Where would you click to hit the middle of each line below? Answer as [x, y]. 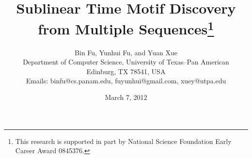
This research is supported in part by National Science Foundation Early [123, 141]
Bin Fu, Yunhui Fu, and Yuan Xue [126, 52]
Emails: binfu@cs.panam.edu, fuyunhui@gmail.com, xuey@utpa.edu [126, 81]
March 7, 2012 [126, 97]
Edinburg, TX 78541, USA [126, 71]
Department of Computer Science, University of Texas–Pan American [126, 62]
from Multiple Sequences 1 [126, 28]
